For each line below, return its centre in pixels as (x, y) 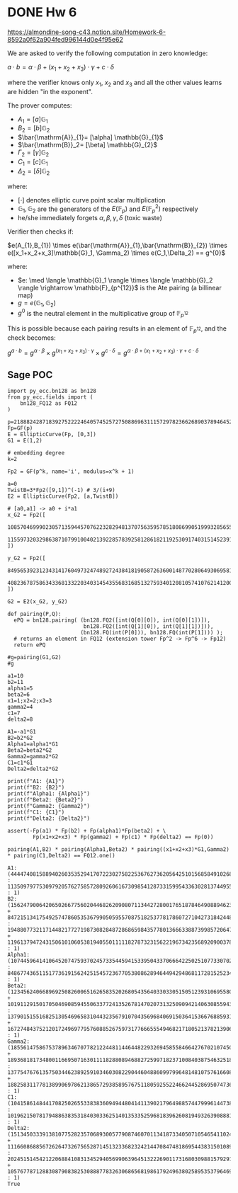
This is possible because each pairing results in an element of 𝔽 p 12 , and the (117, 330)
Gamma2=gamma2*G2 (33, 757)
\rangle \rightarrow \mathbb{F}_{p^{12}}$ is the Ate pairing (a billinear (119, 287)
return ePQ (30, 645)
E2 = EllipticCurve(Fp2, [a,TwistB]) (63, 496)
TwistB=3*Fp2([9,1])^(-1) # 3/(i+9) (61, 490)
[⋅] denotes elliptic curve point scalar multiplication (92, 200)
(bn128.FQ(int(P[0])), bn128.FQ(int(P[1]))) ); (152, 633)
